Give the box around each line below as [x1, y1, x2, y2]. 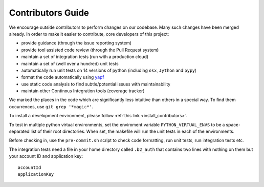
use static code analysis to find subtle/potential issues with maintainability [21, 81, 171, 87]
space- [225, 122, 241, 127]
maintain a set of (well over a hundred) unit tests [21, 61, 119, 66]
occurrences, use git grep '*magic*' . [9, 104, 93, 109]
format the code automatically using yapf [21, 74, 105, 80]
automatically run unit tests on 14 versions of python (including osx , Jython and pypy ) [21, 67, 197, 73]
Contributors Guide [9, 7, 89, 18]
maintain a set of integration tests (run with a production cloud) [21, 54, 149, 60]
